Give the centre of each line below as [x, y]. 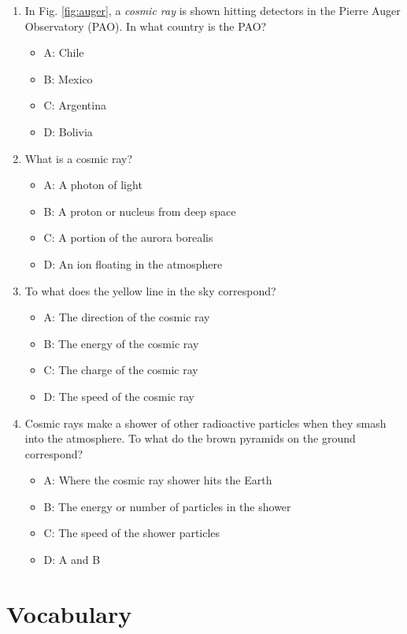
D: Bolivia [68, 131]
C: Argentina [75, 105]
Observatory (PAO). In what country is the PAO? [146, 26]
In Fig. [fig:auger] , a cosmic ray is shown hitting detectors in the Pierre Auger [213, 10]
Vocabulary [69, 613]
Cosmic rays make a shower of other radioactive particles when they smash [205, 423]
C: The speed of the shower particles [132, 533]
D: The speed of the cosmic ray [119, 396]
